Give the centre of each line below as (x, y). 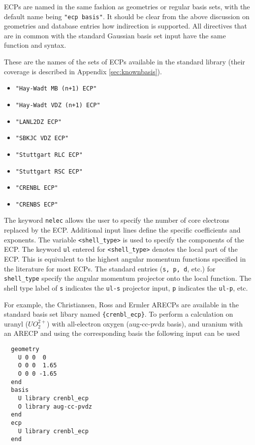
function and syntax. (35, 45)
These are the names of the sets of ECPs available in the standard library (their (125, 62)
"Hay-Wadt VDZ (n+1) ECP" (58, 105)
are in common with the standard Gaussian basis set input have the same (115, 35)
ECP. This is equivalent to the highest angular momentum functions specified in (125, 259)
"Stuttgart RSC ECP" (49, 171)
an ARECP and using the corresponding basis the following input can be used (122, 333)
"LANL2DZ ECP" (38, 122)
